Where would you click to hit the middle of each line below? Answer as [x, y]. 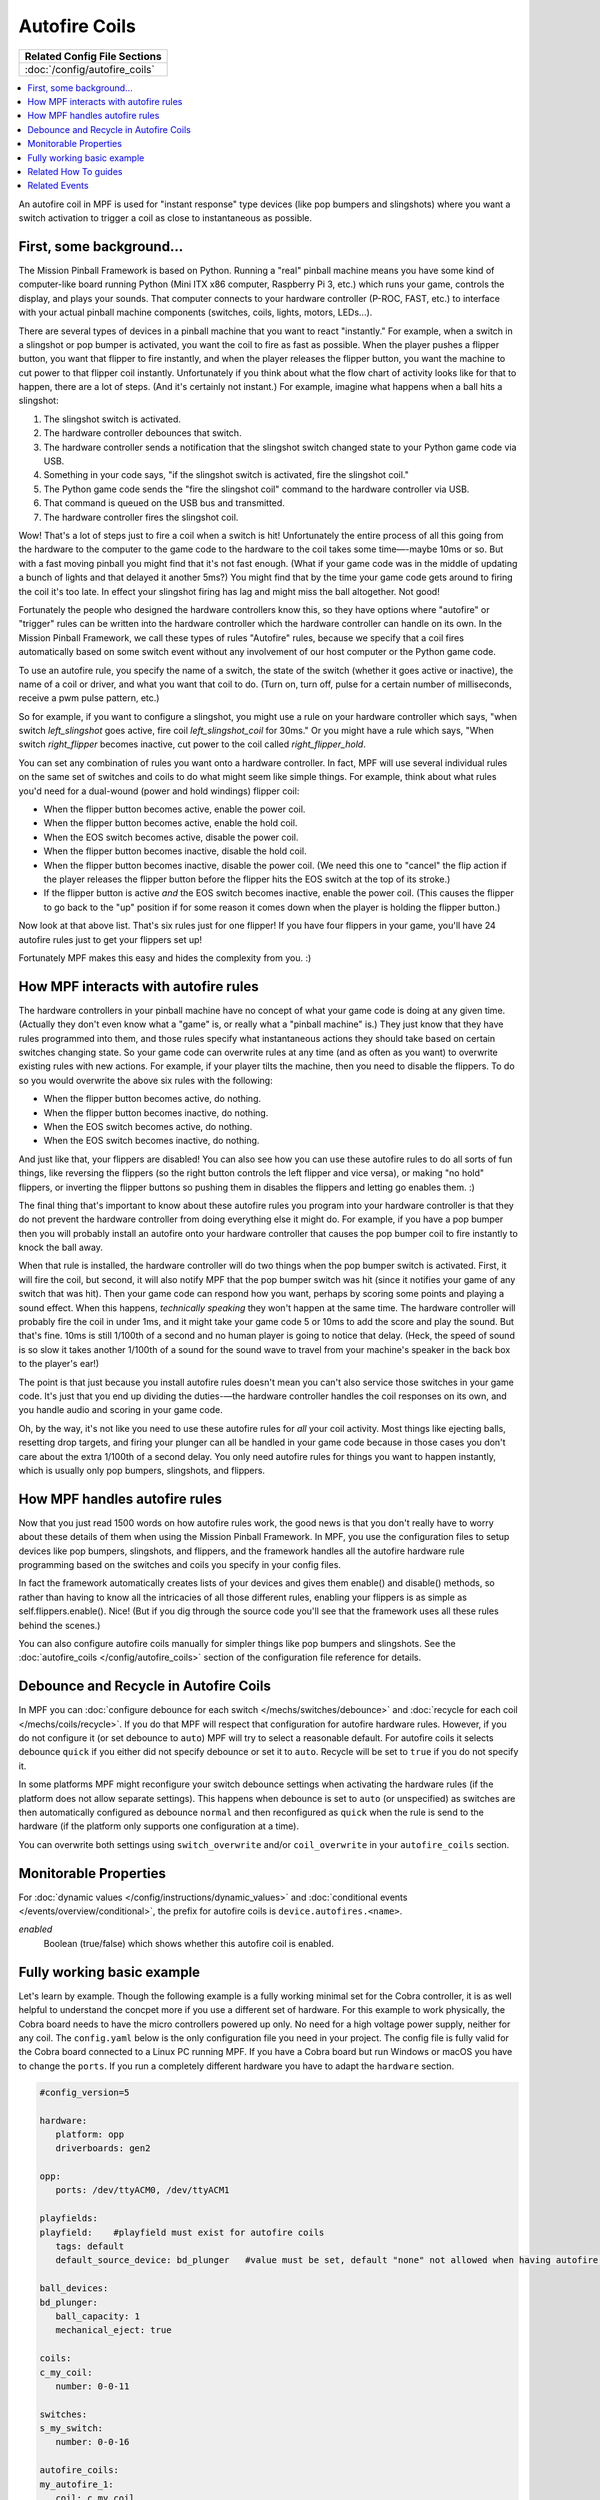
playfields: [69, 2218]
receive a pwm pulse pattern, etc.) [89, 698]
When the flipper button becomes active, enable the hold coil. [170, 823]
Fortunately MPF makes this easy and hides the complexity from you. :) [165, 957]
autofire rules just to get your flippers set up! [110, 939]
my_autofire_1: [76, 2484]
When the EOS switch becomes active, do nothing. [148, 1126]
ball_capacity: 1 [97, 2316]
